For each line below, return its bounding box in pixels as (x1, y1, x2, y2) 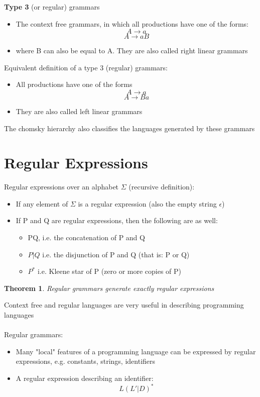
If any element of (16, 198, 68, 209)
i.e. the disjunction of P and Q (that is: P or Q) (42, 249, 190, 259)
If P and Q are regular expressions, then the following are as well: (16, 215, 218, 226)
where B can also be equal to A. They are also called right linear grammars (16, 45, 248, 56)
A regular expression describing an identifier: (16, 373, 154, 383)
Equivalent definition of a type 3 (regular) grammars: (4, 62, 168, 72)
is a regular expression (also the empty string (78, 198, 217, 209)
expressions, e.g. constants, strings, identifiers (16, 356, 156, 366)
